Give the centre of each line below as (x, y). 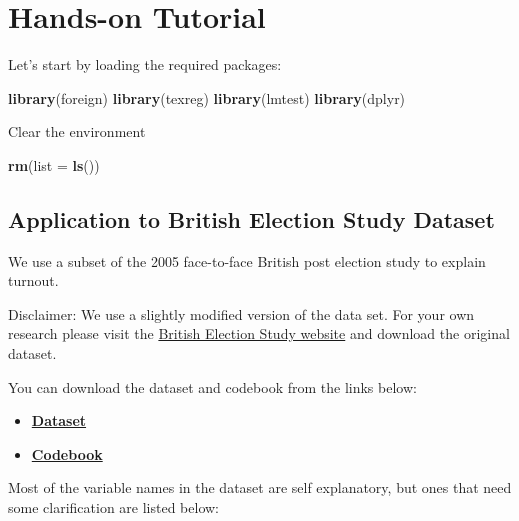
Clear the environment (77, 131)
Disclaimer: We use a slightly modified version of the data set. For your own (241, 313)
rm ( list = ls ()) (54, 164)
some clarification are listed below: (113, 507)
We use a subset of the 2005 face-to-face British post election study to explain (247, 260)
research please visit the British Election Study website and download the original (259, 333)
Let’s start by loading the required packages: (145, 64)
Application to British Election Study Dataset (251, 218)
